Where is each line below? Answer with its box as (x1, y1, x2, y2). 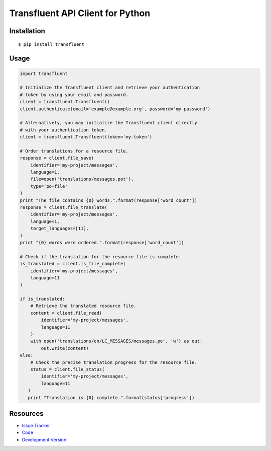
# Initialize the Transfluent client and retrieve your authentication (20, 85, 200, 91)
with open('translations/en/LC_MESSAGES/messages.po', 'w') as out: (30, 338, 203, 344)
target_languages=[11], (30, 225, 89, 232)
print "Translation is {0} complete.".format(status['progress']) (28, 395, 195, 400)
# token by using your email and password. (20, 92, 129, 98)
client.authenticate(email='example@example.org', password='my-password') (20, 106, 211, 112)
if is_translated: (20, 296, 65, 302)
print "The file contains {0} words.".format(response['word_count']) (20, 197, 198, 203)
